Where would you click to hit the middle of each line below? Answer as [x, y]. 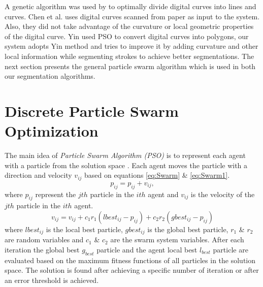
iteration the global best [42, 249]
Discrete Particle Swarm [92, 110]
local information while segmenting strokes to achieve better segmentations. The [129, 56]
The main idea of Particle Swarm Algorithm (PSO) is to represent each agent [125, 155]
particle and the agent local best [147, 249]
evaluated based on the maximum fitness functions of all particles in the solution [130, 260]
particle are [231, 249]
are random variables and [44, 240]
